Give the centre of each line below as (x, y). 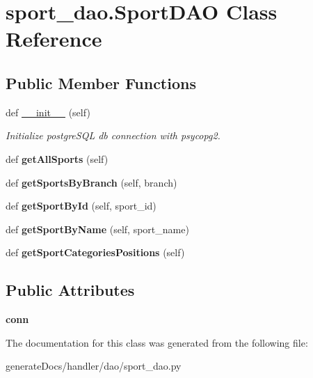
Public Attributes (70, 290)
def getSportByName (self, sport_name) (97, 229)
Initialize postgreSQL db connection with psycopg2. (113, 135)
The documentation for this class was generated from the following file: (157, 342)
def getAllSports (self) (57, 158)
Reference (54, 39)
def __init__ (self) (48, 112)
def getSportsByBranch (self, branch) (91, 182)
